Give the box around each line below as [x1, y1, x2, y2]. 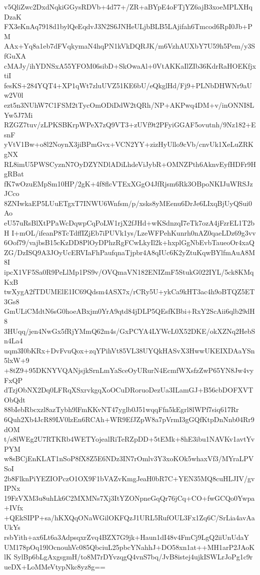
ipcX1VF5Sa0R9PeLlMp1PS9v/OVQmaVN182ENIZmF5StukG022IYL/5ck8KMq [4, 267, 254, 277]
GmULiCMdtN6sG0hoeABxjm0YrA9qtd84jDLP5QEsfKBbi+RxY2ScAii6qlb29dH [4, 306, 255, 316]
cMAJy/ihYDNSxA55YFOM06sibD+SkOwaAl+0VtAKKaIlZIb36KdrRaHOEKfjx [4, 60, 256, 71]
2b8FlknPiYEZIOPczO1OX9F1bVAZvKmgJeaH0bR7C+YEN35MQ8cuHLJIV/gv [4, 473, 255, 483]
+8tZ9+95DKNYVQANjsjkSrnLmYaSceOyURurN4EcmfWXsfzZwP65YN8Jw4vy [4, 364, 254, 375]
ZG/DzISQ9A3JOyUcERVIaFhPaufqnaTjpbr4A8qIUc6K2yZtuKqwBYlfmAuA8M [4, 247, 255, 257]
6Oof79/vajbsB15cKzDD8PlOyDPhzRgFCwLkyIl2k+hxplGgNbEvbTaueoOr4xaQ [4, 237, 254, 248]
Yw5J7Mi [4, 109, 33, 120]
